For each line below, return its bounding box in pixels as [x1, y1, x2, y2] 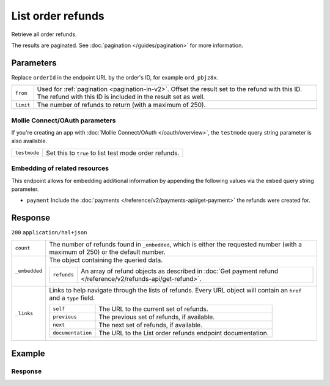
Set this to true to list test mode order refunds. [46, 149, 180, 157]
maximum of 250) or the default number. [49, 248, 166, 256]
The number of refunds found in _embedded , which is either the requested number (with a [49, 240, 302, 248]
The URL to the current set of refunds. [98, 305, 209, 313]
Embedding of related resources [11, 164, 109, 173]
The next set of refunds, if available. [98, 321, 203, 329]
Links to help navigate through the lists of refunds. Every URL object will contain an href [49, 286, 302, 294]
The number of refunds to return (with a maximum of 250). [37, 101, 206, 109]
